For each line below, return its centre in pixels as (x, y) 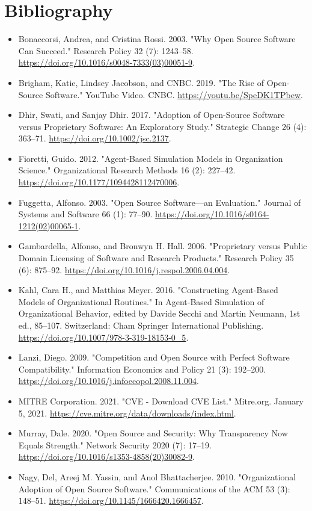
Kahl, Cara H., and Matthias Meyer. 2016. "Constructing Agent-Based (148, 290)
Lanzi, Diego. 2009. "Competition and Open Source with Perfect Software (154, 357)
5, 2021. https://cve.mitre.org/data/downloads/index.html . (127, 413)
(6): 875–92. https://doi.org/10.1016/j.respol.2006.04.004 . (124, 269)
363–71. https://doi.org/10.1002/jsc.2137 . (95, 138)
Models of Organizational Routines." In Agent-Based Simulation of (141, 301)
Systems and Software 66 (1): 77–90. (85, 214)
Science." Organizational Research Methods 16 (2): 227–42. (127, 170)
